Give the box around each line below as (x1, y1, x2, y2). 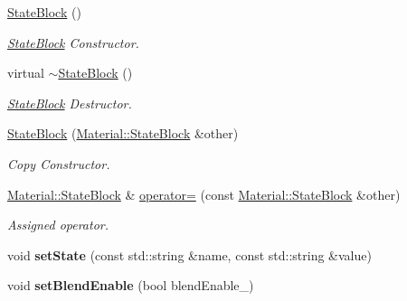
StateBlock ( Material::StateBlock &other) (7, 124, 239, 143)
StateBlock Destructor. (7, 93, 132, 112)
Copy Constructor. (7, 154, 110, 173)
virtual (7, 63, 44, 82)
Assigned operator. (7, 215, 109, 234)
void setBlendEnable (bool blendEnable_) (7, 276, 254, 295)
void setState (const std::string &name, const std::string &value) (7, 245, 372, 264)
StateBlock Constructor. (7, 33, 139, 52)
